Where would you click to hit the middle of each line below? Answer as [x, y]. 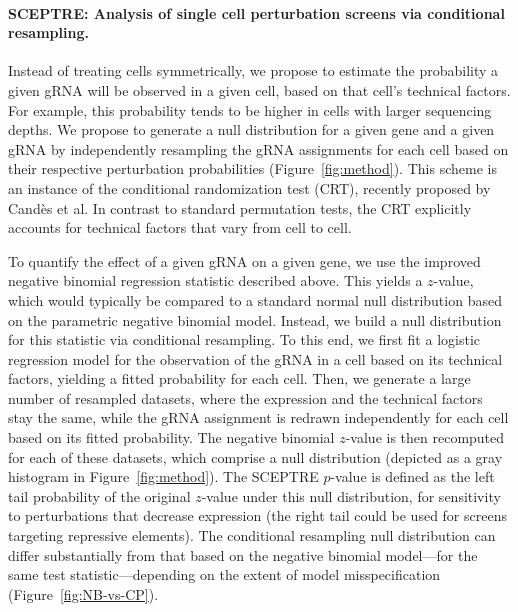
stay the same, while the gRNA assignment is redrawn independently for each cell [258, 417]
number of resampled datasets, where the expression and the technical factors [245, 397]
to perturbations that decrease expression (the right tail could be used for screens [257, 515]
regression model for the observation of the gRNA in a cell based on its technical [255, 358]
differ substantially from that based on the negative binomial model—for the [243, 554]
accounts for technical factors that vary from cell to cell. [180, 227]
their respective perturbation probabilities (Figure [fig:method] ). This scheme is [252, 168]
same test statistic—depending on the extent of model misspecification [224, 574]
